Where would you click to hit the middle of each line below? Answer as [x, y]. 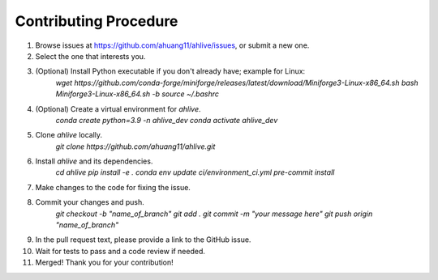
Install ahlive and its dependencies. [94, 161]
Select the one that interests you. [90, 56]
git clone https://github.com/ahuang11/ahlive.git [135, 146]
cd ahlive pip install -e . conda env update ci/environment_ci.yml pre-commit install [195, 172]
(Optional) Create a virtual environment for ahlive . [118, 108]
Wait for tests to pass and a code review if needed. [120, 251]
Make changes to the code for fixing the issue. [113, 187]
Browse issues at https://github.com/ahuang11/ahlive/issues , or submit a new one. [172, 45]
